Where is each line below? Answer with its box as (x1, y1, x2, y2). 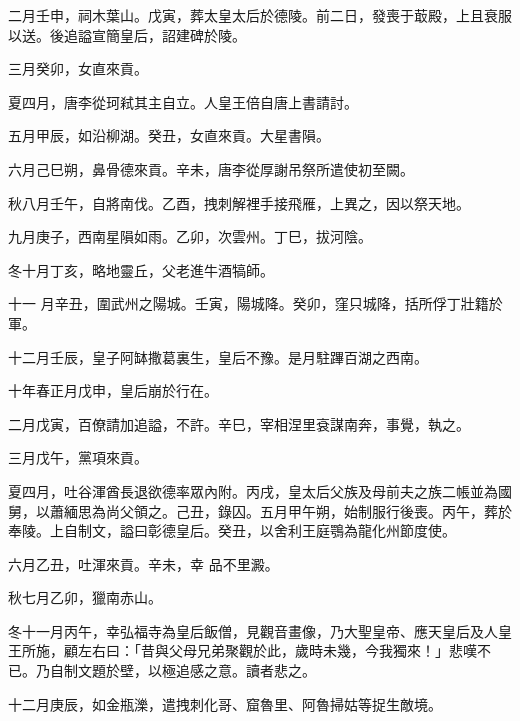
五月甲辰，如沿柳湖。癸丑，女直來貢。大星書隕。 (8, 125, 330, 146)
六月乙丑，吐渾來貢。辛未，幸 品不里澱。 (8, 553, 279, 574)
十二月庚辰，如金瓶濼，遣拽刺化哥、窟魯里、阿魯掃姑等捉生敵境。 (8, 693, 442, 714)
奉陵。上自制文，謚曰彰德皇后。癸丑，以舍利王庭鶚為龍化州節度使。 (8, 520, 456, 541)
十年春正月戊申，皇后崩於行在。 (8, 380, 218, 401)
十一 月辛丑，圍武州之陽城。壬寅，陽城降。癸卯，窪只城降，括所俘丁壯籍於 (8, 293, 503, 314)
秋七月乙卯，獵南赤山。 (8, 587, 162, 608)
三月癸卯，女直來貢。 (8, 58, 148, 79)
